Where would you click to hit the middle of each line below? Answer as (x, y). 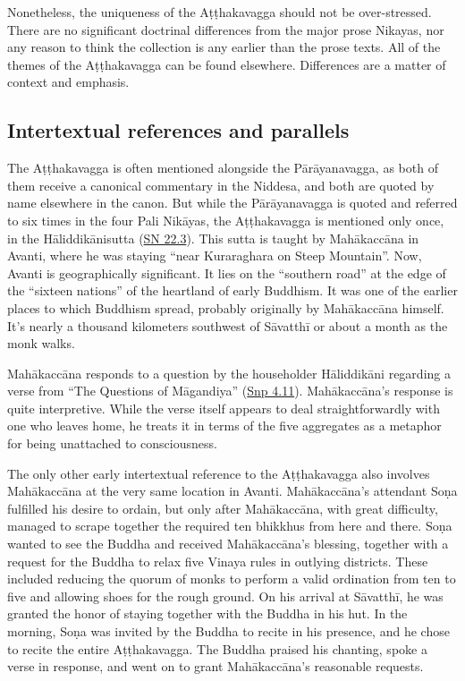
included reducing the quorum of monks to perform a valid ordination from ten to (232, 579)
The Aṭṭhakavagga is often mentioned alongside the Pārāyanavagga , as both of (223, 168)
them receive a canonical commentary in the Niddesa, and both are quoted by (221, 185)
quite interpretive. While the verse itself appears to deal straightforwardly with (224, 408)
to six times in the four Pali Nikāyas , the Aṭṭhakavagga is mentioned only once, (226, 220)
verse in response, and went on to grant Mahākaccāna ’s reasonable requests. (216, 666)
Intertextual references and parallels (178, 130)
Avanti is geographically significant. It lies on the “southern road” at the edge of (227, 272)
